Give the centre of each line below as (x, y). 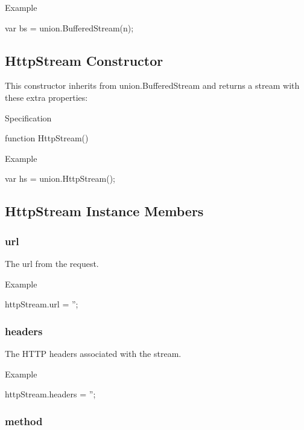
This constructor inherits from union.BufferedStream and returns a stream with (152, 85)
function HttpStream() (47, 138)
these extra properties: (46, 97)
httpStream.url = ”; (42, 304)
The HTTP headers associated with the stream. (93, 353)
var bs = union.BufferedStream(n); (69, 27)
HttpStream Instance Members (104, 211)
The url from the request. (52, 263)
